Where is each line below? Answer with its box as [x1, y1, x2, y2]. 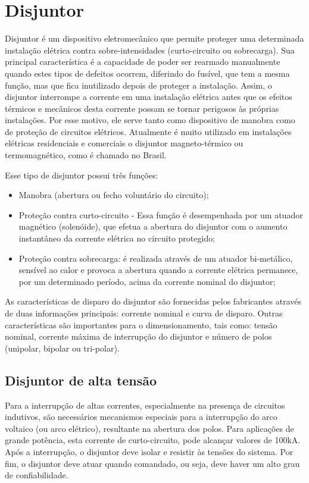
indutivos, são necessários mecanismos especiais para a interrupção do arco [5, 410, 277, 423]
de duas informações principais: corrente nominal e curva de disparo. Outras [5, 307, 283, 319]
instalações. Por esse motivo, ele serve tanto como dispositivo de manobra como [5, 114, 295, 126]
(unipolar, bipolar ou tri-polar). [5, 341, 120, 354]
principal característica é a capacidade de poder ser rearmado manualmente [5, 55, 280, 68]
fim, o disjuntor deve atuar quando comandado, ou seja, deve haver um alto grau [5, 457, 300, 469]
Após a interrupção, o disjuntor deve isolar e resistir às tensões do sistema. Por [5, 445, 294, 457]
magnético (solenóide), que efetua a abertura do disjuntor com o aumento [18, 220, 288, 233]
